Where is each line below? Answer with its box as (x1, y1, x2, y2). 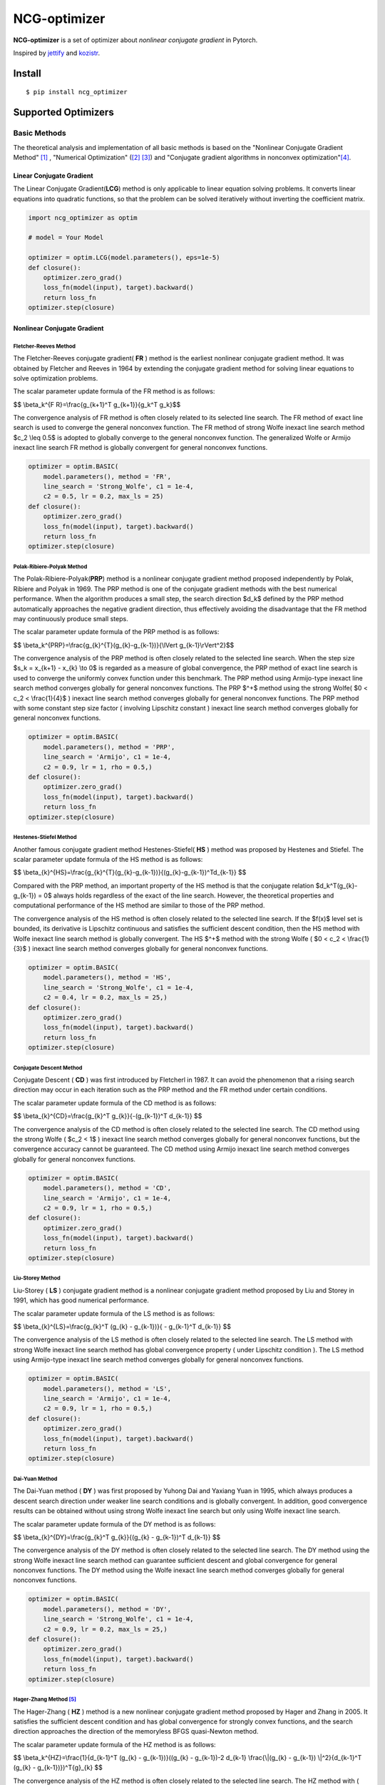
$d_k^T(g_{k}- (315, 881, 358, 890)
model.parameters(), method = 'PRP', (43, 743, 175, 751)
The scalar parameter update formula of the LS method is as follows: (13, 1309, 215, 1317)
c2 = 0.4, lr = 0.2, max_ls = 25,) (43, 993, 168, 1002)
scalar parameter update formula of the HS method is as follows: (13, 855, 203, 863)
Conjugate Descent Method (13, 1064, 83, 1071)
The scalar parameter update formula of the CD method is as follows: (13, 1098, 217, 1107)
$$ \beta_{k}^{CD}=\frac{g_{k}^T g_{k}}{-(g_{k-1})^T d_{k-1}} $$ (13, 1112, 202, 1120)
